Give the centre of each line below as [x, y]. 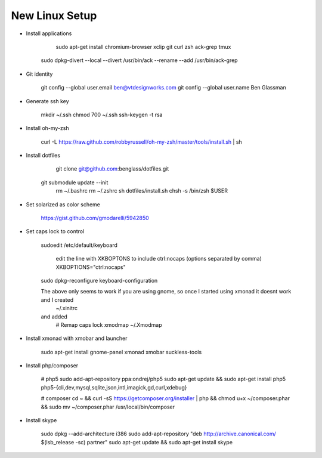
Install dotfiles [43, 156]
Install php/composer [52, 366]
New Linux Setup [54, 16]
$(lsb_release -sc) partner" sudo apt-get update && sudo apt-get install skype [137, 442]
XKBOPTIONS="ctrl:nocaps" [91, 267]
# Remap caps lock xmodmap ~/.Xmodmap [109, 324]
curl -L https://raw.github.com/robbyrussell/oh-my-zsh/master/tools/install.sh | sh [142, 142]
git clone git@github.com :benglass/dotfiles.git [112, 169]
